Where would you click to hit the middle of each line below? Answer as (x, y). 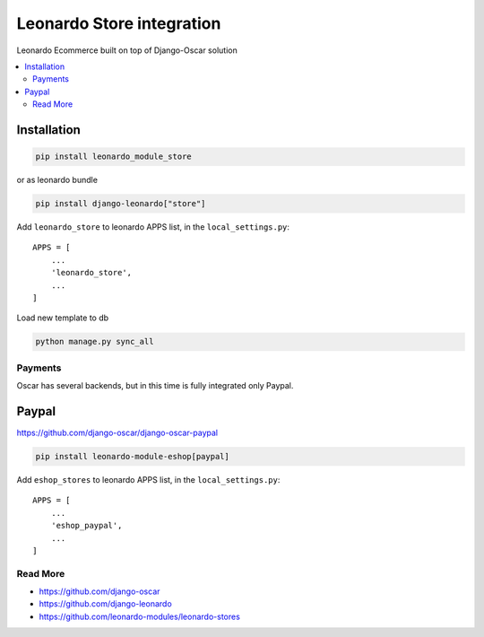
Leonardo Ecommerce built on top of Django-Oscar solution (127, 50)
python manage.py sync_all (95, 342)
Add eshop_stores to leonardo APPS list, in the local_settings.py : (148, 480)
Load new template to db (63, 318)
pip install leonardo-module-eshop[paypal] (133, 457)
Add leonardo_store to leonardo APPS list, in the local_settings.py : (153, 227)
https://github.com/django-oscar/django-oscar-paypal (117, 433)
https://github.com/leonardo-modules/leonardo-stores (140, 616)
